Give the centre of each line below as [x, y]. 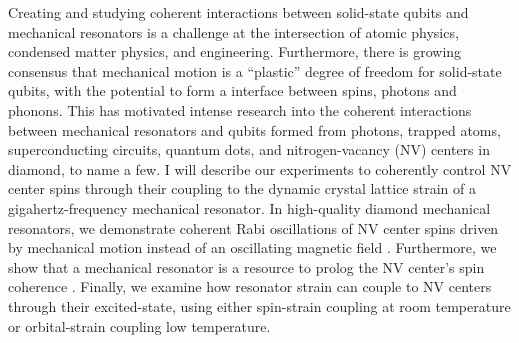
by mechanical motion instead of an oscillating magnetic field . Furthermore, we [252, 247]
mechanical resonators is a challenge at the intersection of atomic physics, [233, 31]
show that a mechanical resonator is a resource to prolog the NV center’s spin [246, 266]
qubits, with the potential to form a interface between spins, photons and [232, 90]
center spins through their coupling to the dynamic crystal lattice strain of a [242, 188]
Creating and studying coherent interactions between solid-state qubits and [238, 12]
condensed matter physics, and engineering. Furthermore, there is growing [235, 51]
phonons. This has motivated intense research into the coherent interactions [240, 109]
